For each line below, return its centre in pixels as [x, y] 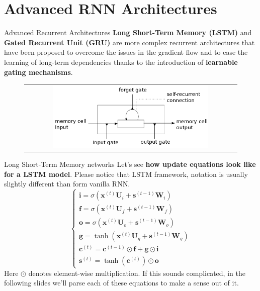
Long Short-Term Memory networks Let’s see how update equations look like [130, 164]
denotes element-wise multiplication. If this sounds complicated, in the [137, 273]
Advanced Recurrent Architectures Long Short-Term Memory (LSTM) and [128, 32]
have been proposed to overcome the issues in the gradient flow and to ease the [126, 52]
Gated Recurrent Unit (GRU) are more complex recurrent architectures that [129, 42]
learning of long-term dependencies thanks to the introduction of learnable [121, 62]
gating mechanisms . [38, 72]
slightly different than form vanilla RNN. [67, 184]
